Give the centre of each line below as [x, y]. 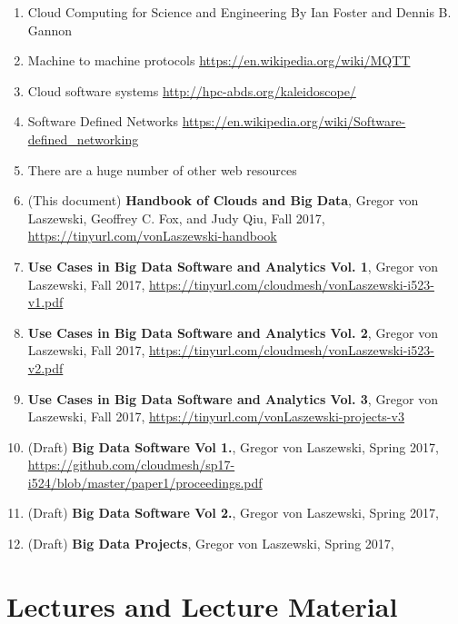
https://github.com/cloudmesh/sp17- [131, 465]
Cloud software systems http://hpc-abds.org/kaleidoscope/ [192, 90]
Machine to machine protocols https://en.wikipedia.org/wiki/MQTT [219, 60]
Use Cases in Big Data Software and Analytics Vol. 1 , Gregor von [233, 266]
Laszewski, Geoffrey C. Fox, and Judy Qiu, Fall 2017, [176, 218]
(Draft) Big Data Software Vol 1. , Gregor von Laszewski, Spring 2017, [233, 446]
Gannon [50, 30]
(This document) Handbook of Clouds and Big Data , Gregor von [223, 200]
